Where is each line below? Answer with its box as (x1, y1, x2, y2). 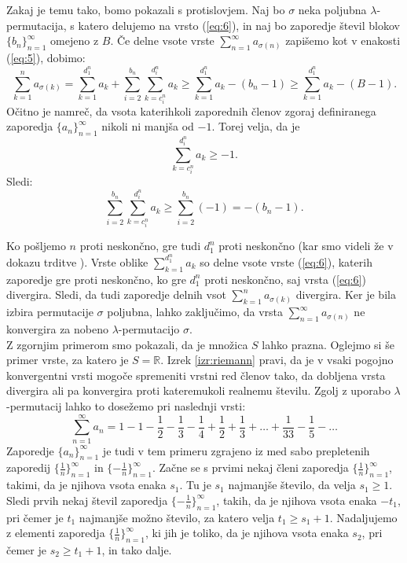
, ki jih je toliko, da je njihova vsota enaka (145, 524, 349, 541)
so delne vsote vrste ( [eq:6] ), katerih (200, 253, 372, 270)
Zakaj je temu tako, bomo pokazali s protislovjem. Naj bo (6, 2, 285, 17)
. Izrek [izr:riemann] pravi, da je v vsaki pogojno (160, 351, 394, 368)
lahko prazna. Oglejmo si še (262, 336, 394, 352)
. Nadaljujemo (329, 509, 398, 525)
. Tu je (179, 477, 211, 493)
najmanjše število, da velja (228, 477, 356, 493)
